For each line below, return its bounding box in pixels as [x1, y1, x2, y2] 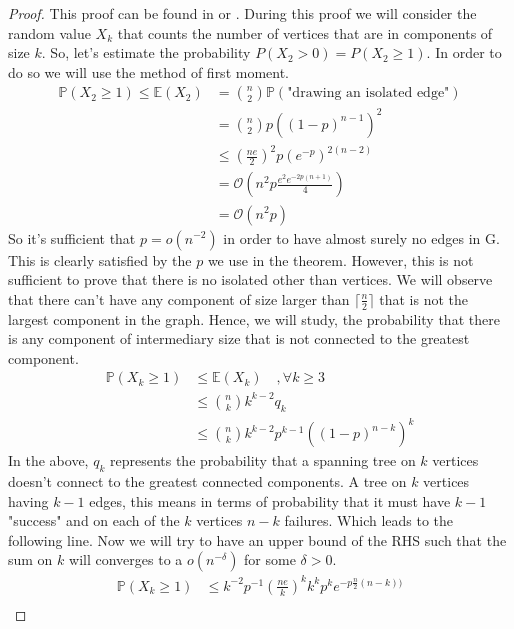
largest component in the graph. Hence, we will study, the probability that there [8, 308, 500, 329]
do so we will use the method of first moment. [8, 61, 290, 82]
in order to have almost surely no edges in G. [223, 227, 500, 248]
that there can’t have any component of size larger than [8, 288, 350, 309]
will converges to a [69, 549, 183, 570]
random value [8, 22, 91, 43]
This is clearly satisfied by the [8, 249, 192, 270]
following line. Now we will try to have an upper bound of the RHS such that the [8, 529, 507, 550]
